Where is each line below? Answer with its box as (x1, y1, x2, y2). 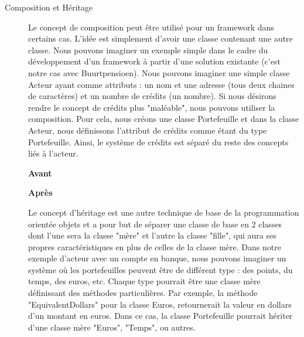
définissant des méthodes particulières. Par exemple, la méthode (28, 287, 258, 299)
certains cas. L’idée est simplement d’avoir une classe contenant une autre (28, 32, 293, 45)
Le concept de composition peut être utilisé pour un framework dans (28, 21, 274, 33)
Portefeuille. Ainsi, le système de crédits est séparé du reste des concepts (28, 135, 289, 148)
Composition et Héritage (5, 1, 93, 13)
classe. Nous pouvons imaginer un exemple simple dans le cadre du (28, 43, 268, 56)
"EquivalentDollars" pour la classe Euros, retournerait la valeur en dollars (28, 298, 292, 310)
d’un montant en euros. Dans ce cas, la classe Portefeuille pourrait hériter (28, 309, 293, 322)
